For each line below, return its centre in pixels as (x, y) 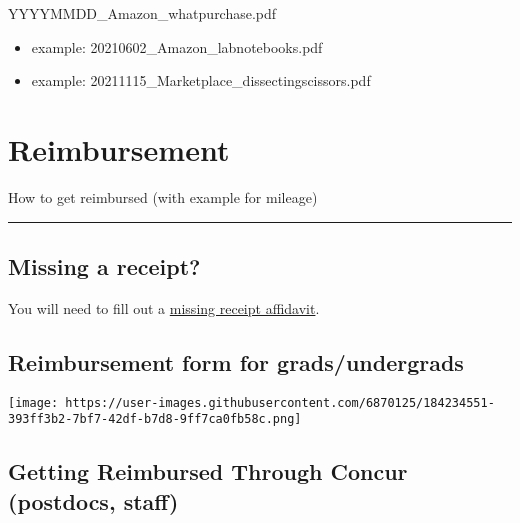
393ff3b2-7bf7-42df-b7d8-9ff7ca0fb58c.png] (155, 419)
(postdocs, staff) (93, 500)
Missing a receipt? (104, 265)
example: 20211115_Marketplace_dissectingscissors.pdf (201, 80)
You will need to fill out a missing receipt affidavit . (164, 307)
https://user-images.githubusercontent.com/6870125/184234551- (280, 402)
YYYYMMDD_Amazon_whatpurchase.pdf (142, 13)
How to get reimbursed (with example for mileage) (163, 196)
